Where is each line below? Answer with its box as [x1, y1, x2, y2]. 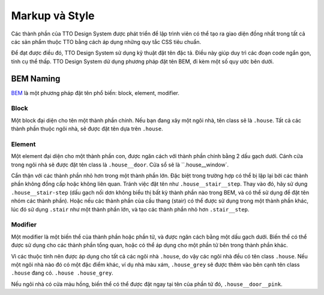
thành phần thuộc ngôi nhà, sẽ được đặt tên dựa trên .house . [11, 125, 163, 132]
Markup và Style [11, 9, 95, 22]
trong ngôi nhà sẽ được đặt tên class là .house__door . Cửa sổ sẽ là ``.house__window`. [11, 161, 229, 168]
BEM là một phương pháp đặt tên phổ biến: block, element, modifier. [11, 89, 180, 96]
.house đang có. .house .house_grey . [11, 269, 113, 276]
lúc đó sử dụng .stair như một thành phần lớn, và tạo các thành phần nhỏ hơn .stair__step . [11, 205, 250, 213]
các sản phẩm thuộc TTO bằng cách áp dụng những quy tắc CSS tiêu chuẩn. [11, 38, 201, 45]
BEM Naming [11, 73, 61, 84]
